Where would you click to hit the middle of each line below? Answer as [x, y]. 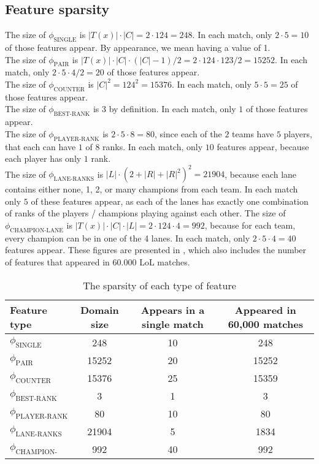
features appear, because [263, 146]
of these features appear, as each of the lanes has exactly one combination [170, 201]
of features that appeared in [57, 262]
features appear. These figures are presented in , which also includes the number [156, 250]
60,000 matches [265, 324]
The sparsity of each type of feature [159, 285]
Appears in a [173, 310]
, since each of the [188, 133]
